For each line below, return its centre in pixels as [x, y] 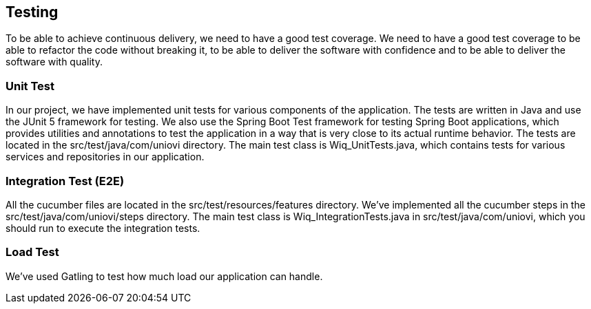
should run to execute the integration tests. [103, 228]
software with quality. [54, 62]
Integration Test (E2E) [65, 181]
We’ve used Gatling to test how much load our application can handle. [164, 276]
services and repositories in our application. [105, 157]
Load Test [32, 252]
